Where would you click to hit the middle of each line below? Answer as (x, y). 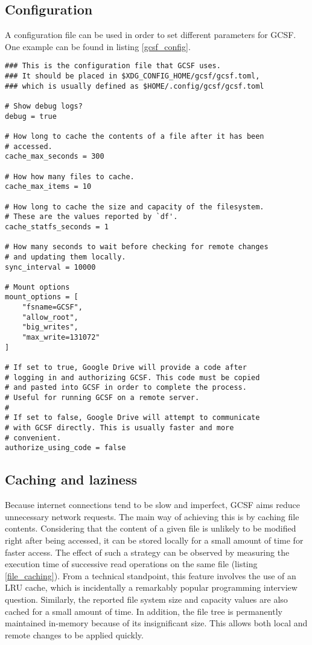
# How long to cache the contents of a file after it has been (135, 136)
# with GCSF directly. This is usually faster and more (119, 428)
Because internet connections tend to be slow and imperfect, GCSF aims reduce (152, 505)
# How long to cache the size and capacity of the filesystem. (135, 207)
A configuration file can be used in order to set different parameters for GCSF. (151, 35)
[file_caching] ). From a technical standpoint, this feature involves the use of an (151, 575)
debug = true (31, 116)
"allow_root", (50, 317)
